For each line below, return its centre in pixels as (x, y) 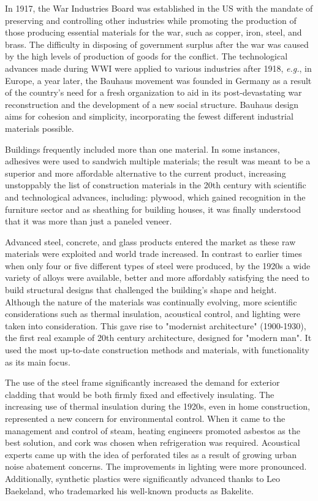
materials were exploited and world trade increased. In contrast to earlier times (153, 254)
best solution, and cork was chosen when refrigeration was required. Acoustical (153, 442)
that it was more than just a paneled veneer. (89, 221)
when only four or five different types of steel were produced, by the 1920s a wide (158, 265)
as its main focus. (38, 361)
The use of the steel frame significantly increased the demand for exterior (142, 382)
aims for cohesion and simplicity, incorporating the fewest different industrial (149, 116)
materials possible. (40, 128)
